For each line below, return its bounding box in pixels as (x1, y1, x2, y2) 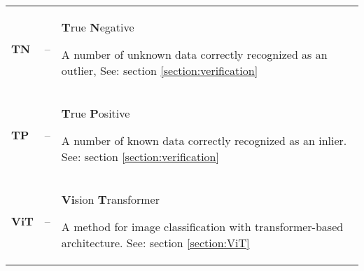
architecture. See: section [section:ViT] (61, 235, 250, 251)
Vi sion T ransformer (61, 191, 160, 207)
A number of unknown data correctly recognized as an (61, 46, 328, 62)
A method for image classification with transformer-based (61, 218, 344, 235)
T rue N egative (61, 19, 134, 35)
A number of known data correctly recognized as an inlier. (61, 132, 347, 148)
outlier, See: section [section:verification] (61, 62, 258, 78)
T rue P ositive (61, 105, 130, 121)
